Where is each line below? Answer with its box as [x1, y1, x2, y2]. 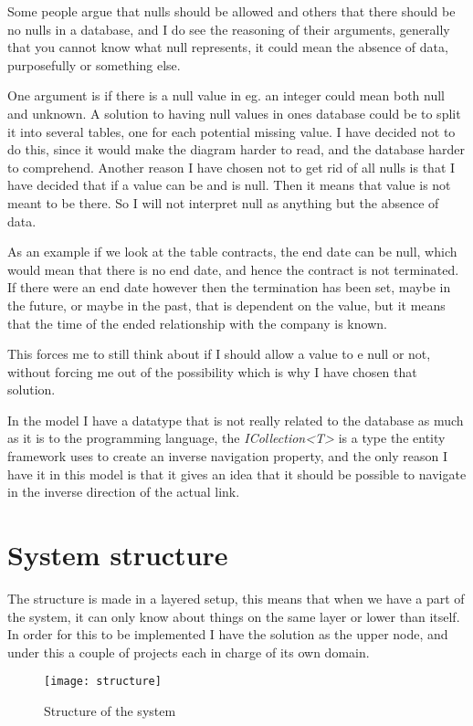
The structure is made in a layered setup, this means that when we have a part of [7, 588, 465, 607]
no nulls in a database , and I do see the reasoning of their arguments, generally [7, 19, 450, 38]
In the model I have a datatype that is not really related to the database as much [7, 410, 464, 429]
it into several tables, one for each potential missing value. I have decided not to [7, 121, 456, 141]
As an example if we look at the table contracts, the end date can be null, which [7, 242, 457, 261]
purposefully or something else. [7, 55, 181, 74]
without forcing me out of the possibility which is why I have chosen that [7, 362, 417, 381]
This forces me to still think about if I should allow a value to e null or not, [7, 344, 431, 363]
